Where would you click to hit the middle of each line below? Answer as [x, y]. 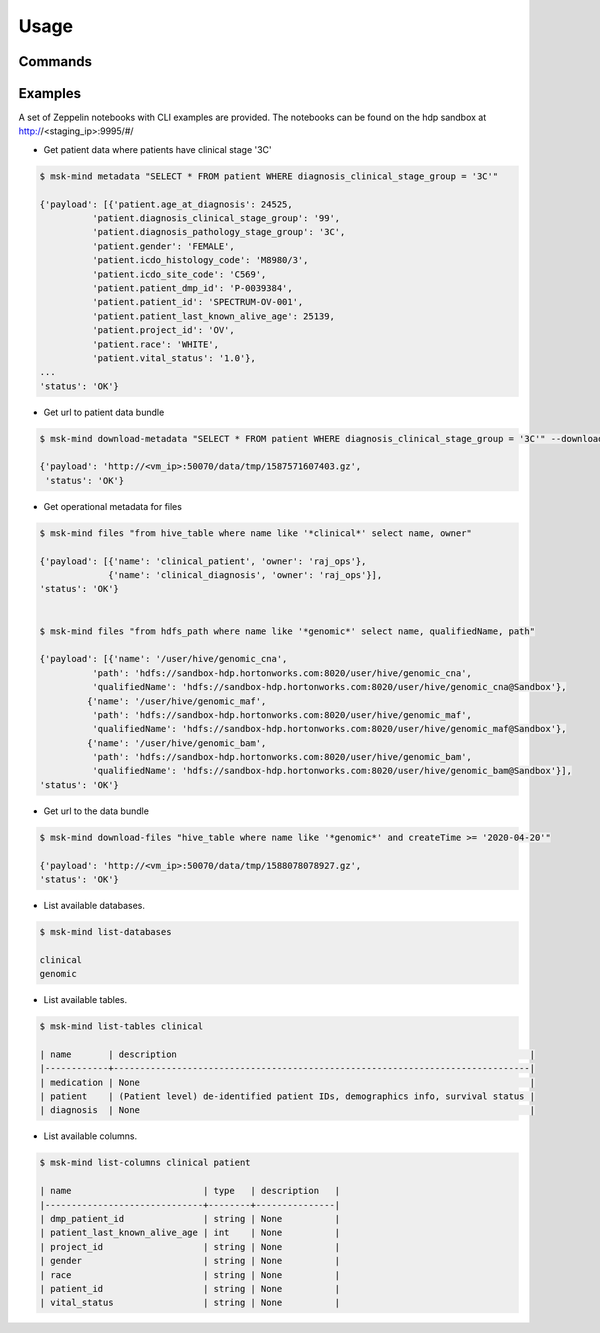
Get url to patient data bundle [104, 412]
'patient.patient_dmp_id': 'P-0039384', [192, 288]
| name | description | [287, 1054]
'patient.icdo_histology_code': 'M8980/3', [200, 260]
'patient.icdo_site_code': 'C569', [179, 274]
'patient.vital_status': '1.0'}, [174, 358]
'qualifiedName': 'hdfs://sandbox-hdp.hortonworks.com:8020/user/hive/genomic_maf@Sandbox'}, [329, 729]
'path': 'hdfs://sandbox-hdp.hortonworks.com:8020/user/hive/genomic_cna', [281, 673]
